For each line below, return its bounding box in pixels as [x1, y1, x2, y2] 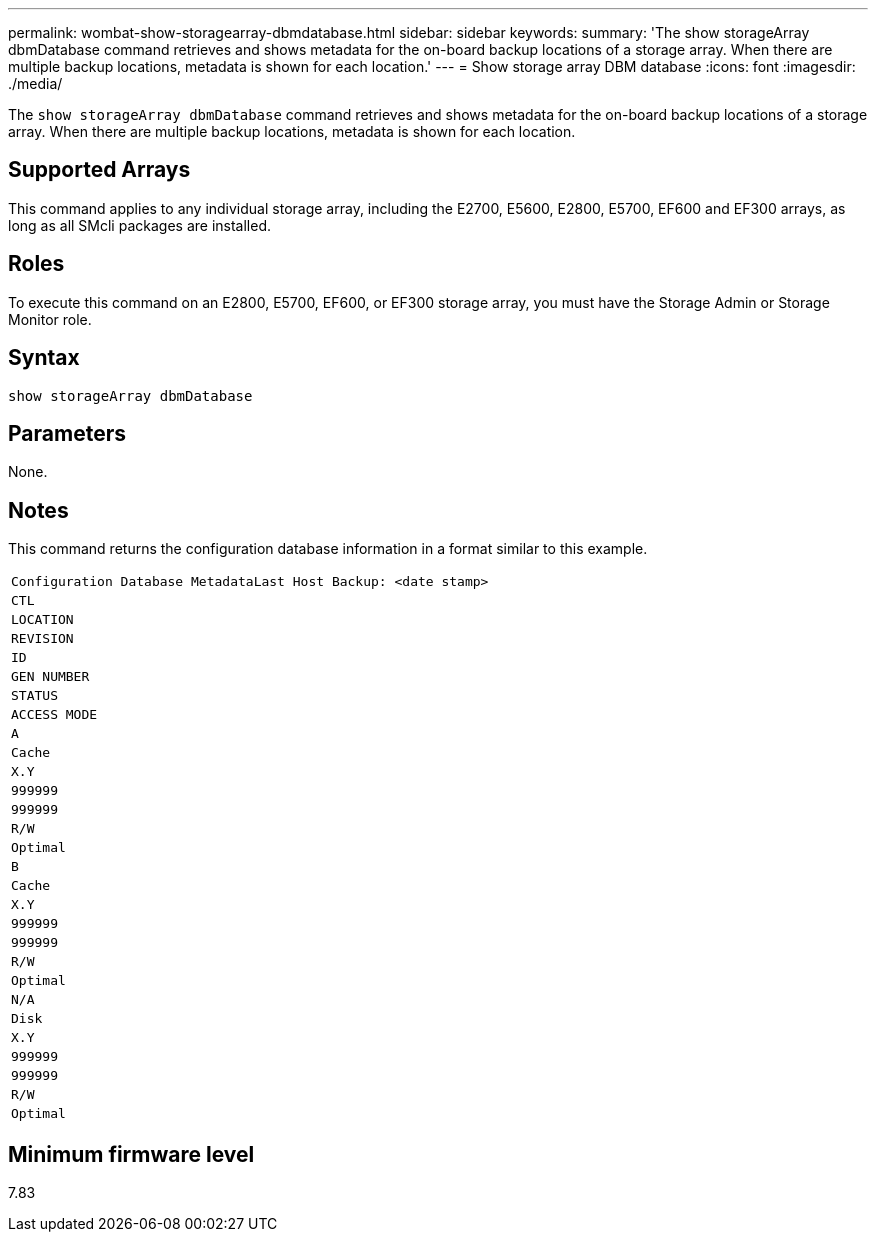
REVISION [11, 631, 74, 647]
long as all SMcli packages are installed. [8, 216, 271, 234]
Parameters [8, 420, 126, 446]
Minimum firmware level [8, 1141, 255, 1167]
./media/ [8, 75, 63, 92]
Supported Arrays [8, 157, 191, 183]
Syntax [8, 345, 80, 371]
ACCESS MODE [11, 707, 98, 723]
